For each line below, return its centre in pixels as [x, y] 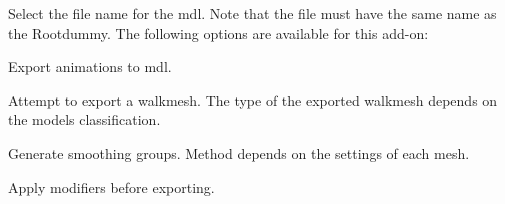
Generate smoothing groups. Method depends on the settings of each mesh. [239, 152]
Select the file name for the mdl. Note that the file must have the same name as [252, 13]
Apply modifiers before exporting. [111, 186]
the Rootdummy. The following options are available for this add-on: [218, 32]
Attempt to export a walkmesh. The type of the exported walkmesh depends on [253, 99]
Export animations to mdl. [90, 66]
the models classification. [84, 119]
